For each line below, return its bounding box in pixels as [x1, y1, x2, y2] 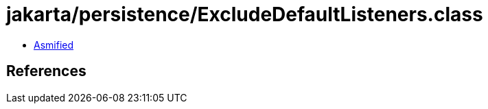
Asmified [34, 38, 74, 51]
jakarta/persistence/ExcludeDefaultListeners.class [6, 3, 483, 26]
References [6, 62, 86, 80]
